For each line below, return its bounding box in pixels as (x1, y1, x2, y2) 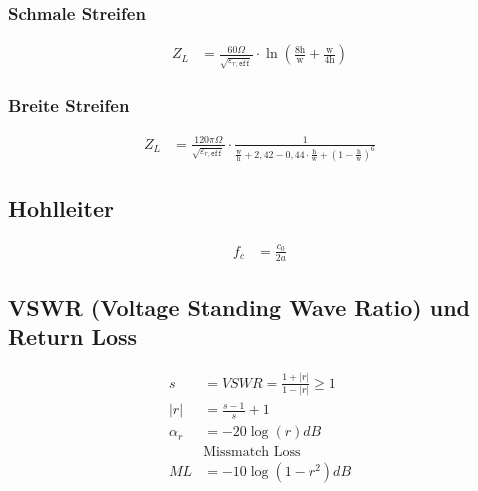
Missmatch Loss (203, 445, 301, 460)
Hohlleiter (8, 193, 114, 224)
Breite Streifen (8, 93, 130, 118)
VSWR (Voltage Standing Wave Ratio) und (8, 292, 471, 323)
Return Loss (8, 321, 138, 352)
